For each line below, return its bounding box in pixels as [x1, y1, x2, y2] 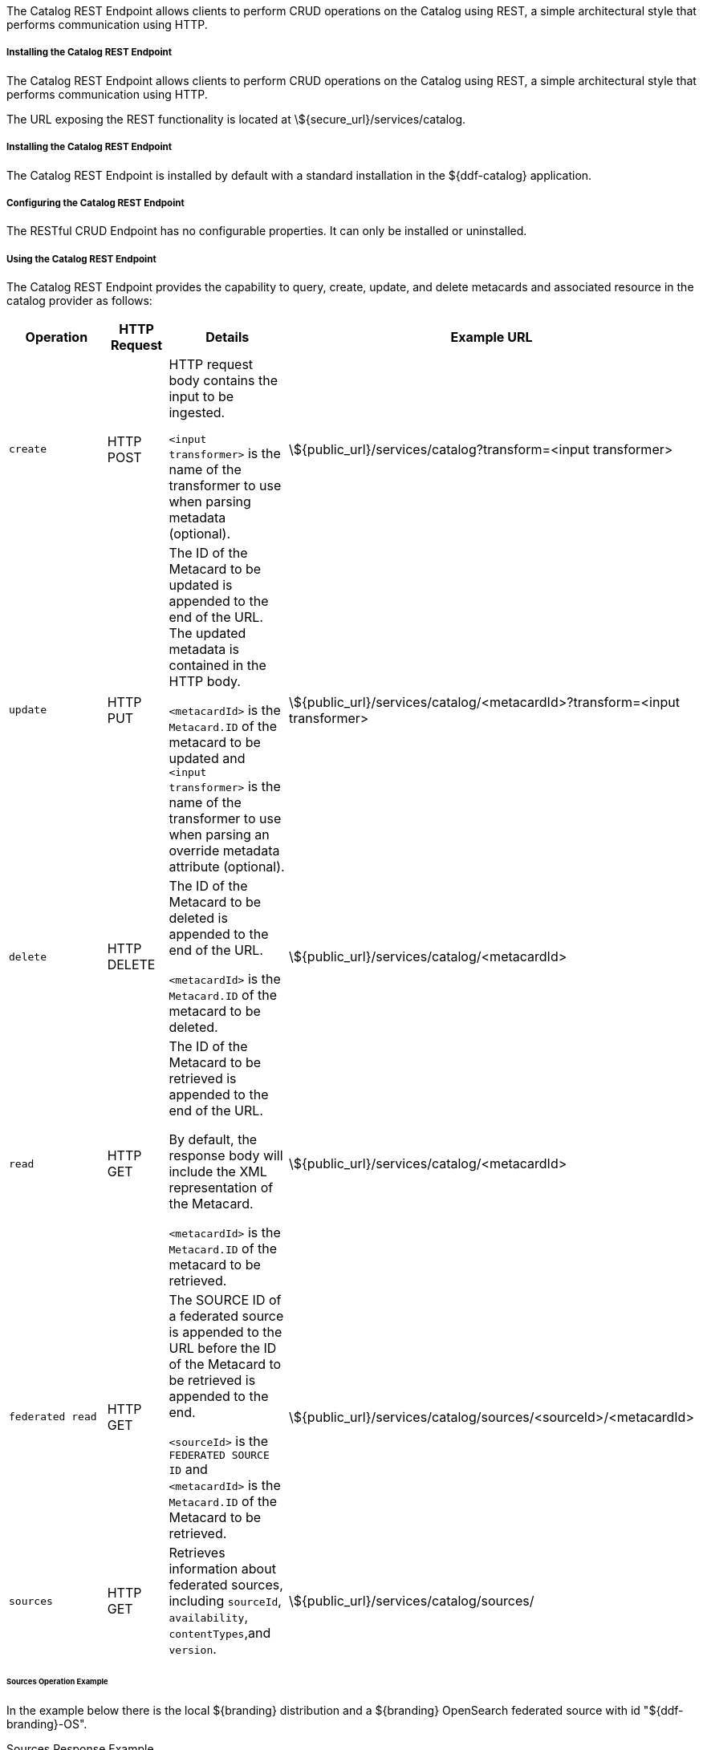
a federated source [169, 1308, 284, 1325]
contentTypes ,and [169, 1625, 271, 1642]
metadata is [169, 641, 240, 658]
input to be [169, 388, 234, 405]
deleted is [169, 910, 228, 927]
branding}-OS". [6, 1716, 87, 1731]
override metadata [169, 843, 280, 859]
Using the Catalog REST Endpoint [6, 253, 156, 265]
